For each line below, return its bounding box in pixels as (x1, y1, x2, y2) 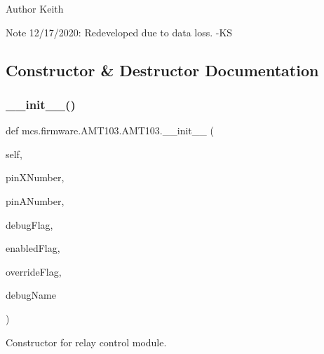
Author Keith (6, 1, 64, 15)
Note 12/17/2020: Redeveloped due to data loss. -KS (6, 24, 233, 39)
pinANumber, (6, 193, 65, 208)
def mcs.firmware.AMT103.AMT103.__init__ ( (6, 123, 214, 138)
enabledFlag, (6, 241, 60, 255)
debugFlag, (6, 217, 53, 232)
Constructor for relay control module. (6, 334, 167, 349)
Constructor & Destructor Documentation (6, 59, 319, 80)
